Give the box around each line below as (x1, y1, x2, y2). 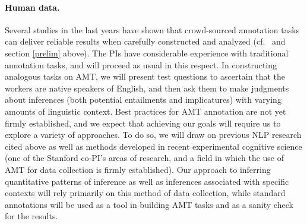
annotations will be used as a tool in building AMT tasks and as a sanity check (5, 198, 293, 210)
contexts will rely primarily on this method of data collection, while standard (5, 187, 286, 199)
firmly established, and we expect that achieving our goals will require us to (5, 116, 281, 129)
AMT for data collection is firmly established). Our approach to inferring (5, 163, 271, 175)
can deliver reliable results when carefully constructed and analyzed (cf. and (5, 35, 286, 48)
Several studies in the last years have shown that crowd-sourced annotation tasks (5, 23, 300, 36)
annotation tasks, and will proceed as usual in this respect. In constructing (5, 58, 277, 71)
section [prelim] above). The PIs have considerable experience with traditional (5, 46, 289, 59)
